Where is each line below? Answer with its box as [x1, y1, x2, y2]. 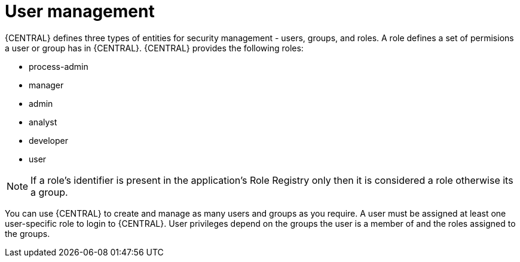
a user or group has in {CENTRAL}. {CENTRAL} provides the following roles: [5, 42, 304, 53]
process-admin [29, 61, 88, 72]
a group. [30, 186, 68, 198]
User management [5, 1, 155, 21]
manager [29, 79, 64, 90]
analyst [29, 116, 57, 127]
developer [29, 135, 69, 146]
